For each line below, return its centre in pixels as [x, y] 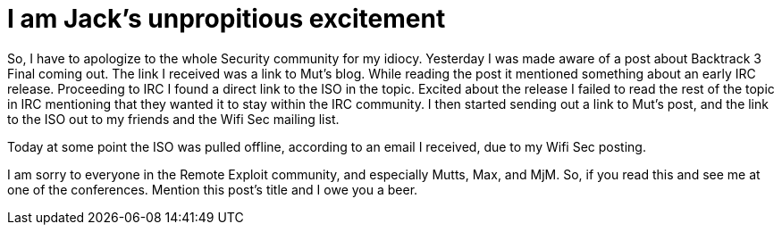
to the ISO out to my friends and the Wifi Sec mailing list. [173, 119]
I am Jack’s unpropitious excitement [227, 19]
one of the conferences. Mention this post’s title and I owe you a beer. [213, 189]
